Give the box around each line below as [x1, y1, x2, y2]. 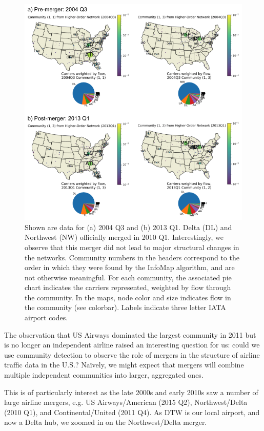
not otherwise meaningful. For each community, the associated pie [25, 272, 232, 282]
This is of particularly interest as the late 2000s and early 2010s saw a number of [4, 386, 258, 397]
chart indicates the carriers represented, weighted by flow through [25, 282, 231, 293]
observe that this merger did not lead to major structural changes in [25, 241, 239, 252]
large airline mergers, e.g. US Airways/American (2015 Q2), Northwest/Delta [4, 397, 248, 407]
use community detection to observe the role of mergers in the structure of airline [4, 349, 260, 360]
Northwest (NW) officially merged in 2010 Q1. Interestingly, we [25, 232, 224, 242]
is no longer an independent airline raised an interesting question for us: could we [4, 339, 260, 350]
